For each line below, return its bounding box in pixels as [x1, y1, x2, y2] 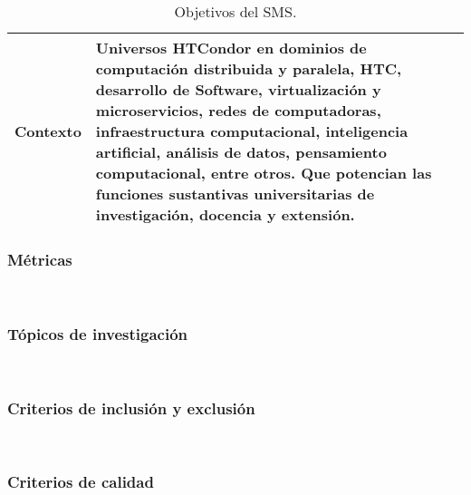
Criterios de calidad [7, 471, 154, 493]
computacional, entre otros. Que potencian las [95, 162, 432, 183]
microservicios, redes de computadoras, [95, 100, 381, 121]
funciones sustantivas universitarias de [95, 183, 375, 204]
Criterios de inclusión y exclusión [7, 396, 255, 419]
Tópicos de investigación [7, 322, 188, 345]
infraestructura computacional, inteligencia [95, 121, 409, 141]
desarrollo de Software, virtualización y [95, 79, 381, 100]
